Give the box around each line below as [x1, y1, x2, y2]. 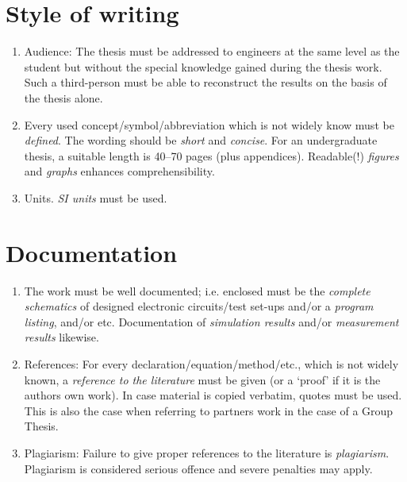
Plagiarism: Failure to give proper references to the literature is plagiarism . [24, 444, 390, 461]
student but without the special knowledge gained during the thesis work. [24, 58, 382, 75]
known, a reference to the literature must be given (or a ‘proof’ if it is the [24, 371, 381, 388]
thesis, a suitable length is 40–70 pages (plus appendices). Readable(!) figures [24, 147, 399, 164]
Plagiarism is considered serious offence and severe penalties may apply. [24, 460, 373, 476]
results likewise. [24, 329, 99, 345]
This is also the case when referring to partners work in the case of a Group [24, 402, 394, 418]
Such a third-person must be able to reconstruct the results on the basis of [24, 74, 387, 91]
